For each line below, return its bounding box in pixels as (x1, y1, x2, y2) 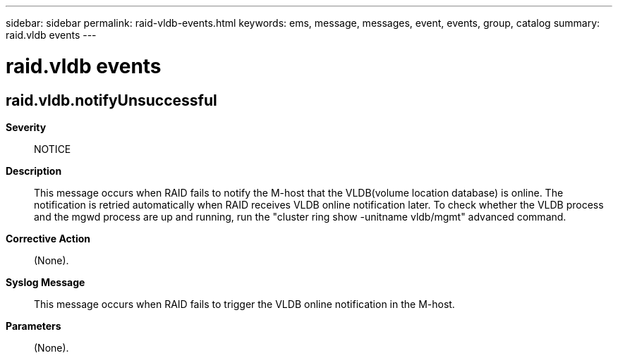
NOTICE (34, 142, 71, 155)
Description (6, 164, 62, 177)
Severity (6, 121, 47, 133)
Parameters (6, 319, 61, 332)
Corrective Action (6, 232, 90, 245)
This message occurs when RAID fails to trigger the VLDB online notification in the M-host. (34, 297, 455, 310)
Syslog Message (6, 276, 85, 288)
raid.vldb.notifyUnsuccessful (6, 91, 217, 109)
